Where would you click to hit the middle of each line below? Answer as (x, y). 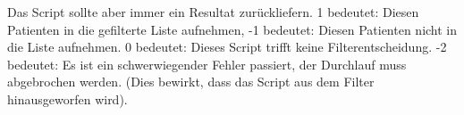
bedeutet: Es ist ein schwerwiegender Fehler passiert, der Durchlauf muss (207, 64)
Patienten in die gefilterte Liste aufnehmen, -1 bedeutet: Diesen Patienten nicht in (232, 29)
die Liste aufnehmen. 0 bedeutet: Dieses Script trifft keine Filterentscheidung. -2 (227, 47)
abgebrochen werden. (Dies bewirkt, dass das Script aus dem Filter (191, 82)
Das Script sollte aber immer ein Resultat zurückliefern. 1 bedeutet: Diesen (213, 12)
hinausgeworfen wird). (67, 99)
